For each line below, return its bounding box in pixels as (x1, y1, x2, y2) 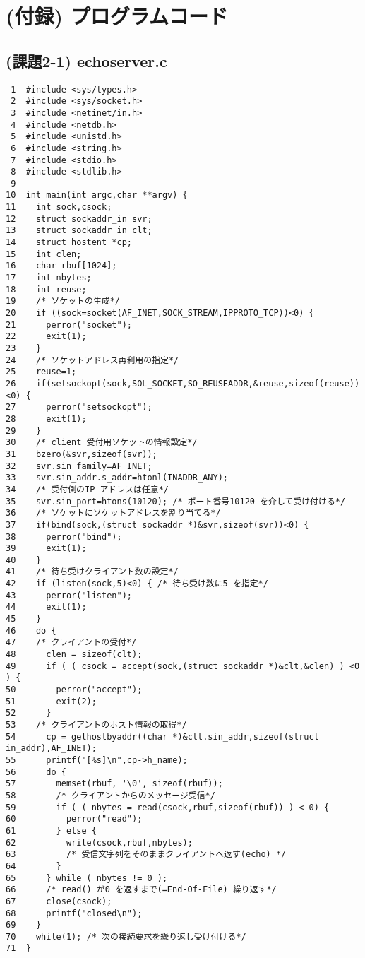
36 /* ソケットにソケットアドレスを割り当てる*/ (6, 508, 221, 519)
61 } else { (6, 825, 97, 836)
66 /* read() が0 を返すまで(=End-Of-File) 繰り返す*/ (6, 885, 277, 895)
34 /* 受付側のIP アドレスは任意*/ (6, 484, 169, 495)
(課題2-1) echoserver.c (6, 49, 167, 71)
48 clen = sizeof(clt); (6, 649, 143, 660)
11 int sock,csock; (6, 202, 112, 213)
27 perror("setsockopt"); (6, 402, 152, 413)
